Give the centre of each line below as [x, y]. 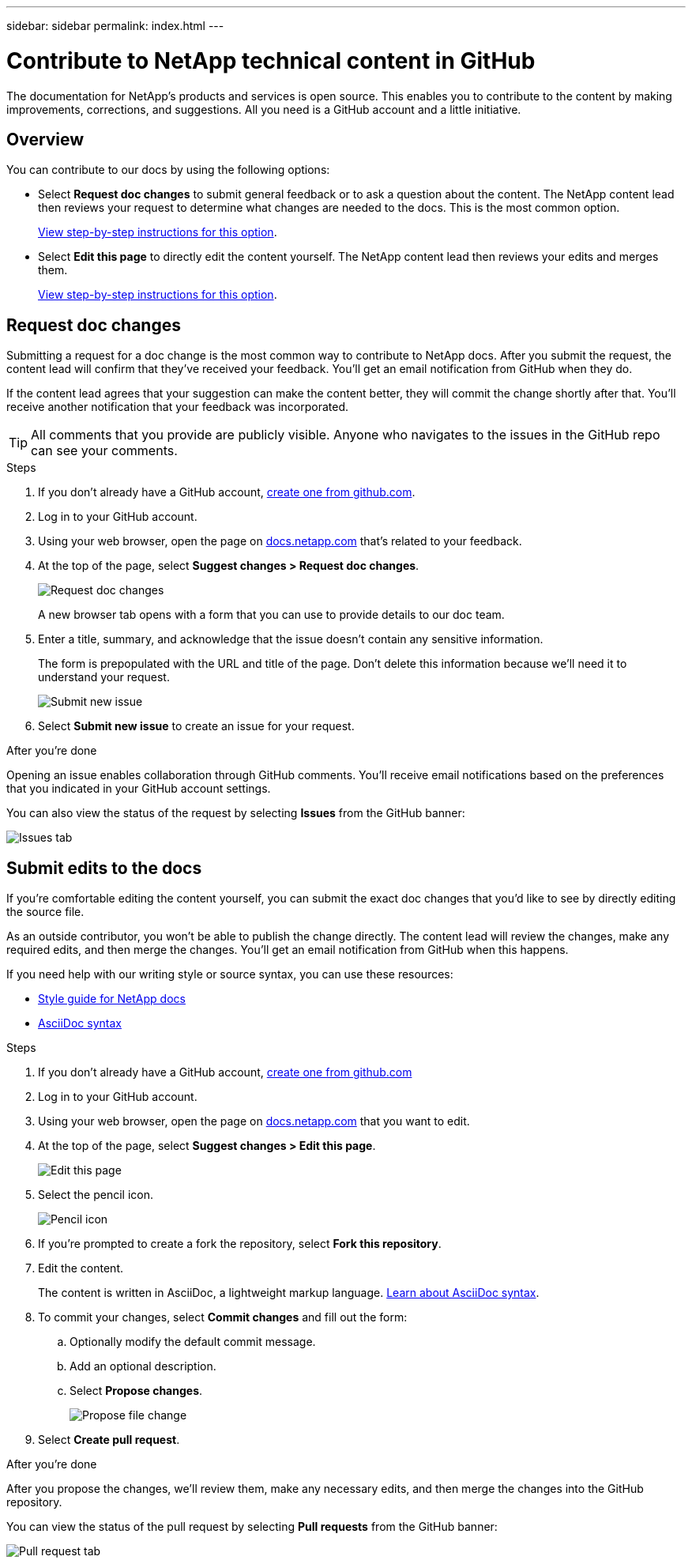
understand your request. [104, 677]
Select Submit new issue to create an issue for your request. [196, 726]
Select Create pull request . [109, 1440]
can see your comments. [104, 451]
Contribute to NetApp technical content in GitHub [271, 60]
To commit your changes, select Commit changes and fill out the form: [223, 1317]
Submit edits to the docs [104, 868]
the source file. [45, 912]
